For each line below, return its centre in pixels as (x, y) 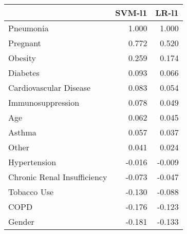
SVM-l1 (131, 13)
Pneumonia (29, 28)
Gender (21, 221)
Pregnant (25, 43)
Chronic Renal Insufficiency (58, 177)
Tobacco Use (31, 192)
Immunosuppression (44, 102)
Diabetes (24, 73)
